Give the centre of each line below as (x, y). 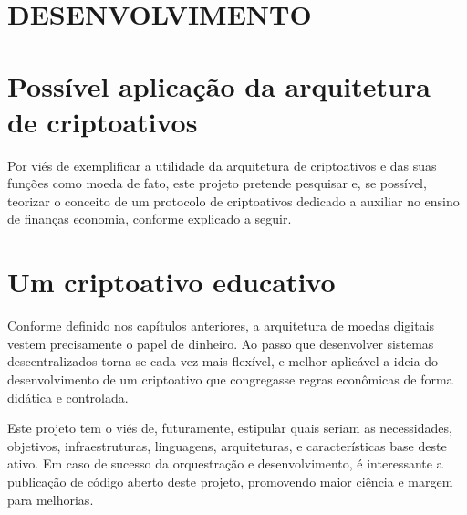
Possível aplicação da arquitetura (219, 85)
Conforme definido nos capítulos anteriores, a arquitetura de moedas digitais (221, 326)
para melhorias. (51, 499)
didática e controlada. (68, 397)
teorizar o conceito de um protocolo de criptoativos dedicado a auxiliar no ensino (233, 200)
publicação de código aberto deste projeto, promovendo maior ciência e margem (230, 481)
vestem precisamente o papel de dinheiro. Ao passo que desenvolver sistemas (221, 343)
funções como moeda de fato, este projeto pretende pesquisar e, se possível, (217, 183)
